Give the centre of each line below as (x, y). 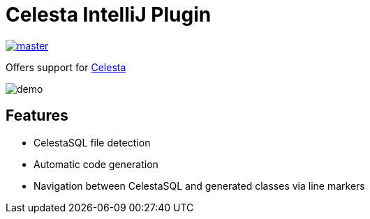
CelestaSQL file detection (92, 142)
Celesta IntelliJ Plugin (109, 15)
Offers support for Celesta (66, 67)
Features (37, 116)
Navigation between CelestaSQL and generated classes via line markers (199, 186)
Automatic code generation (96, 164)
